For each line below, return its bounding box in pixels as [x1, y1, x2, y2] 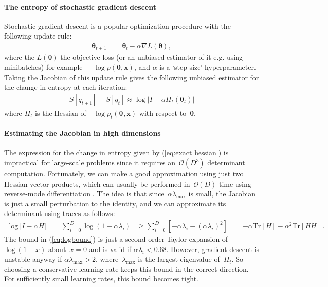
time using [218, 178, 251, 189]
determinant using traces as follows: [4, 208, 115, 219]
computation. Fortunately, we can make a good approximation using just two [4, 168, 244, 179]
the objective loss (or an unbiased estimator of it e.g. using [60, 52, 243, 62]
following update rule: [4, 30, 72, 41]
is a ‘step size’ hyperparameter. [159, 62, 256, 73]
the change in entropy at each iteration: [4, 82, 127, 92]
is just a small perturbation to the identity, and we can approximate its [4, 198, 226, 208]
